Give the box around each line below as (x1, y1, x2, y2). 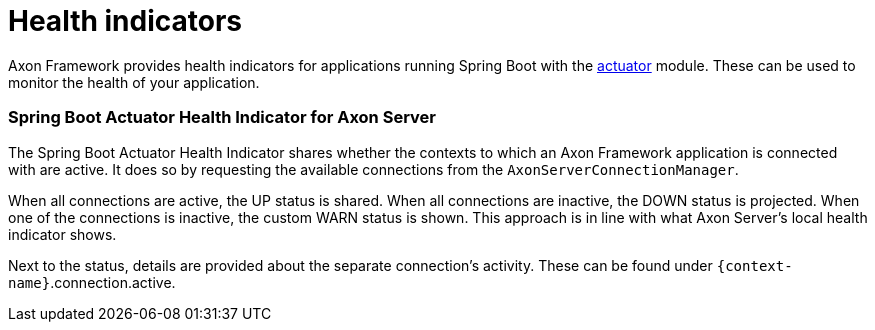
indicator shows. (8, 225, 117, 243)
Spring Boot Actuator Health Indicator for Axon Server (8, 107, 436, 128)
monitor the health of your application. (8, 73, 260, 91)
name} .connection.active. (8, 273, 176, 291)
